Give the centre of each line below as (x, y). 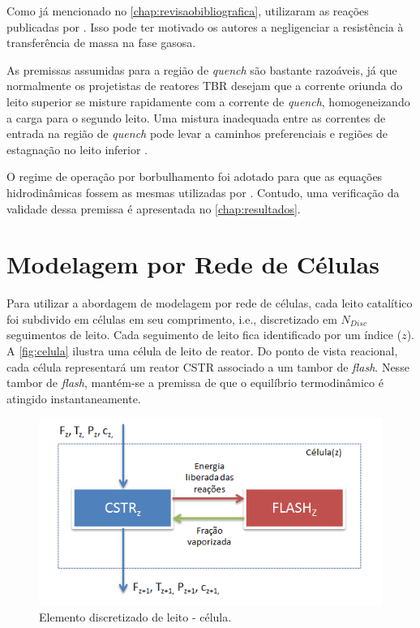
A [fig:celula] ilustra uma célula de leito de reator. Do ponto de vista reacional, (202, 351)
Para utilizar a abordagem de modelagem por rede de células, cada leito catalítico (210, 303)
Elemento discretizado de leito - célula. (135, 616)
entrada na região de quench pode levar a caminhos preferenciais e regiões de (197, 133)
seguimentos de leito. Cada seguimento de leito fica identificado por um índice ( (204, 335)
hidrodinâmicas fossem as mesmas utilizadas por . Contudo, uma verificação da (203, 192)
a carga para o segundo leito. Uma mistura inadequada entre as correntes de (196, 117)
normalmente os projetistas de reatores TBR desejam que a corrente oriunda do (205, 86)
